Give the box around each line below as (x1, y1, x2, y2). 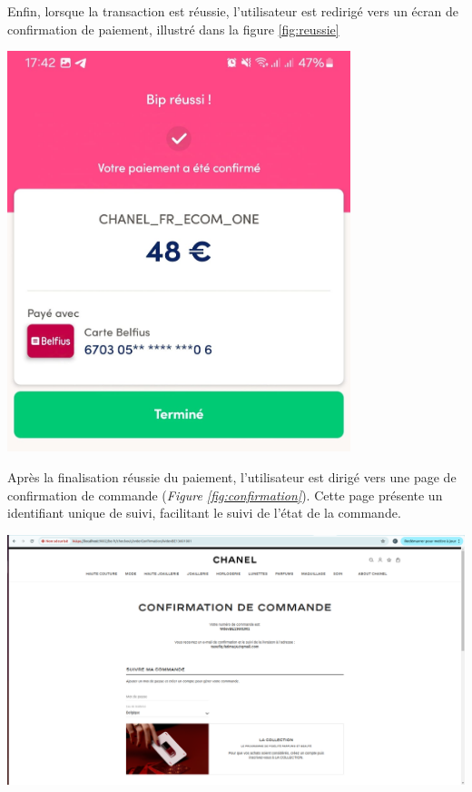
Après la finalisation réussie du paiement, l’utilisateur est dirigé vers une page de (7, 468, 457, 487)
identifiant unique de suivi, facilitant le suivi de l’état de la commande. (7, 503, 401, 522)
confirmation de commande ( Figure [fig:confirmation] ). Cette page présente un (7, 485, 443, 504)
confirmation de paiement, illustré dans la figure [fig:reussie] (7, 19, 339, 38)
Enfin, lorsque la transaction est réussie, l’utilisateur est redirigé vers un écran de (7, 2, 458, 20)
